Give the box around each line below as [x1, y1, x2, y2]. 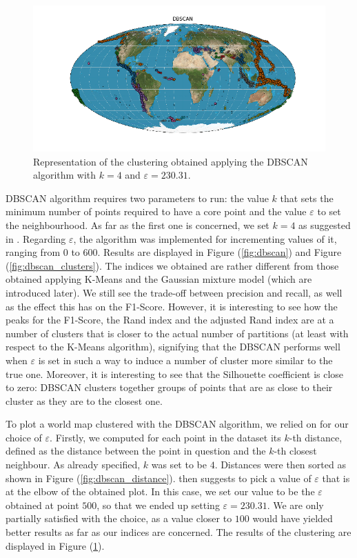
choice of [6, 430, 42, 444]
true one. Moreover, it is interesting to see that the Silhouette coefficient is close [6, 366, 344, 381]
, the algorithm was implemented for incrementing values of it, [73, 231, 337, 246]
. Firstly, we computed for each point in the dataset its [50, 430, 281, 444]
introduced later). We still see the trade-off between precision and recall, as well [6, 285, 343, 299]
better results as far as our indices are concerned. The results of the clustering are [6, 525, 351, 539]
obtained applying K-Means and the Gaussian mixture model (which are [6, 272, 312, 286]
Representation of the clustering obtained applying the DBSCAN [33, 154, 308, 168]
